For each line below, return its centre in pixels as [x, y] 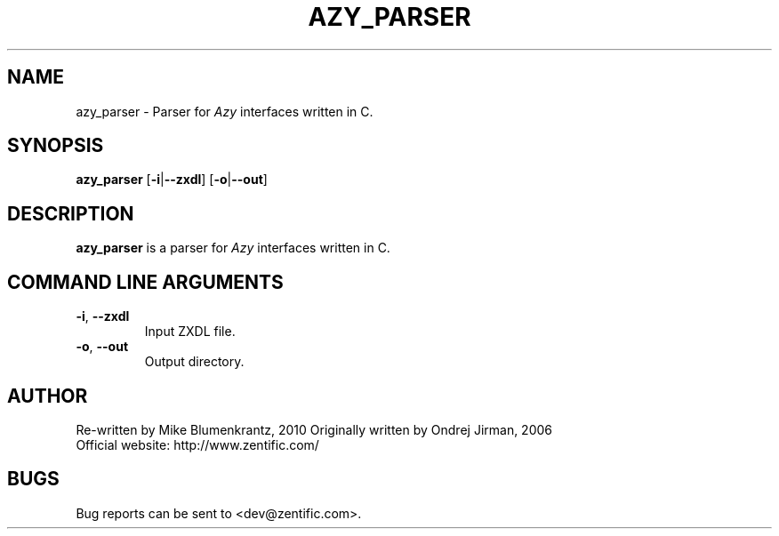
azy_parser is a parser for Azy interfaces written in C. [233, 248]
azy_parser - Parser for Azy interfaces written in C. [225, 111]
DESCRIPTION [71, 213]
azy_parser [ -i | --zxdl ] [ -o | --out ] [172, 180]
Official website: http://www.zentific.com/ [197, 444]
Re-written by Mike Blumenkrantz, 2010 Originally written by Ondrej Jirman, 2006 [314, 429]
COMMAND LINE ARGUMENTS [145, 282]
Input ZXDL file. [190, 332]
